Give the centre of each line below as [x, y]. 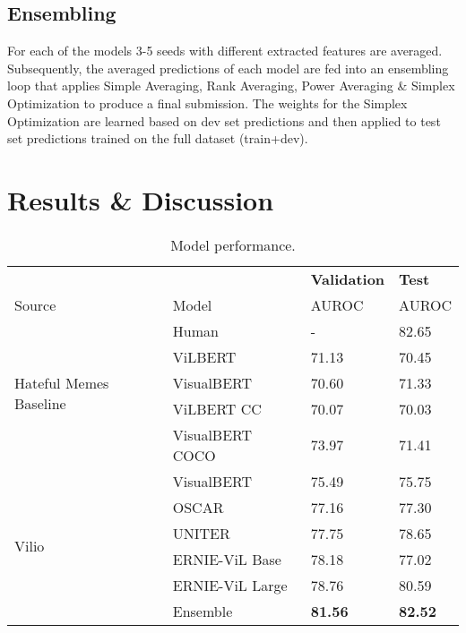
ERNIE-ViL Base [227, 559]
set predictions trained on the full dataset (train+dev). [158, 138]
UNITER [201, 533]
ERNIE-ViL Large [230, 585]
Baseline [40, 403]
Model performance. [233, 244]
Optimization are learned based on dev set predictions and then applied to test [224, 120]
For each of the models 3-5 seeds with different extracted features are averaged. [225, 51]
